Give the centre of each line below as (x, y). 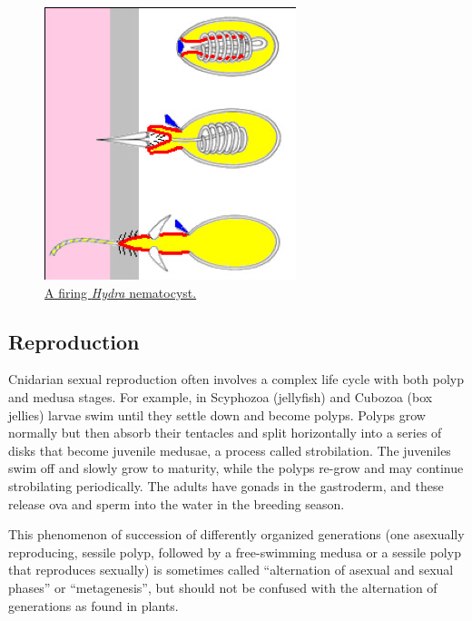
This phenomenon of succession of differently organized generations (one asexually (236, 534)
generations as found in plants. (93, 605)
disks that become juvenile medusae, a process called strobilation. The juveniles (230, 450)
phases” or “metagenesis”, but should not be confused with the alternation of (223, 587)
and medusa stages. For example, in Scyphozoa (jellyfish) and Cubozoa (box (221, 396)
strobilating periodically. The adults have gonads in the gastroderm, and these (226, 485)
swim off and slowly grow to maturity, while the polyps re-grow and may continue (236, 468)
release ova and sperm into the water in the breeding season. (177, 503)
